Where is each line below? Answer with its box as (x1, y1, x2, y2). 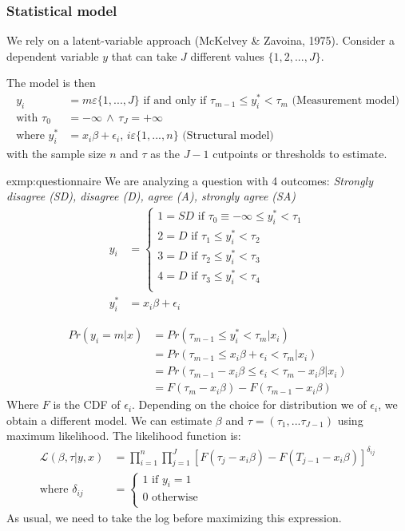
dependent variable (6, 47, 99, 64)
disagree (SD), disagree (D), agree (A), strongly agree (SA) (6, 188, 296, 204)
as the (150, 145, 180, 162)
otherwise (152, 491, 198, 503)
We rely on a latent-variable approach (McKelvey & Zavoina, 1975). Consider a (6, 32, 395, 49)
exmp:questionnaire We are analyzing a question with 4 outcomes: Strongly (6, 172, 373, 188)
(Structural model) (182, 130, 274, 142)
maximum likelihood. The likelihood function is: (6, 427, 241, 444)
